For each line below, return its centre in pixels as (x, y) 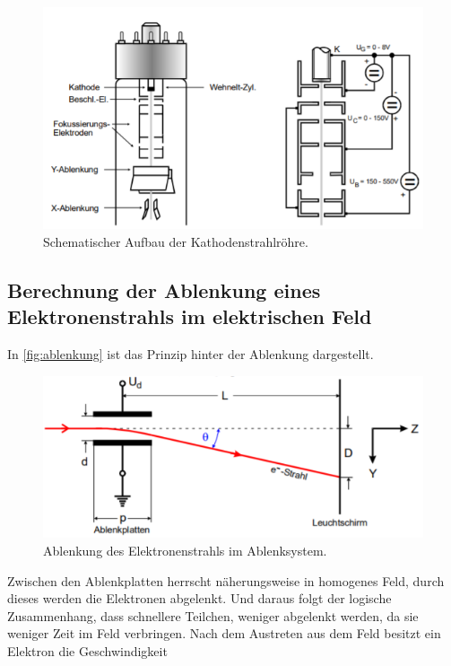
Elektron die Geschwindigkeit (87, 651)
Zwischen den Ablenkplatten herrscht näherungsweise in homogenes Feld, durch (226, 580)
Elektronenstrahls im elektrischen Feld (190, 316)
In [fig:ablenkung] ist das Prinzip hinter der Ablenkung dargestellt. (191, 354)
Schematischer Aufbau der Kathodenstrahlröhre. (176, 241)
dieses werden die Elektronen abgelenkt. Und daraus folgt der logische (199, 598)
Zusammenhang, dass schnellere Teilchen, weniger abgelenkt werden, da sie (213, 615)
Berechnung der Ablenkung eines (164, 289)
